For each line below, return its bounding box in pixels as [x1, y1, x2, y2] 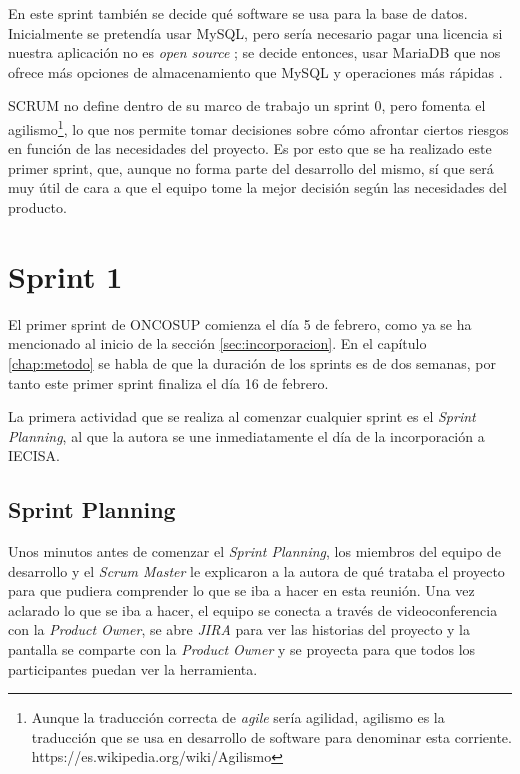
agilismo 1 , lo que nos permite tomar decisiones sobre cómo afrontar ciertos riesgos [8, 115, 509, 139]
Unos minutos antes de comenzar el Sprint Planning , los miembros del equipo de [8, 541, 501, 562]
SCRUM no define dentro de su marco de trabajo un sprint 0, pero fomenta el [8, 95, 486, 116]
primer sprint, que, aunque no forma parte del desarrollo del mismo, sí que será [8, 157, 494, 178]
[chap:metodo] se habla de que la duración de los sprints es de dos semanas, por [8, 352, 496, 373]
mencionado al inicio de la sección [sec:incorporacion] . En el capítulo [8, 333, 427, 354]
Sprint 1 [8, 255, 123, 296]
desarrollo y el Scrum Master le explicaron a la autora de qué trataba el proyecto [8, 560, 505, 581]
